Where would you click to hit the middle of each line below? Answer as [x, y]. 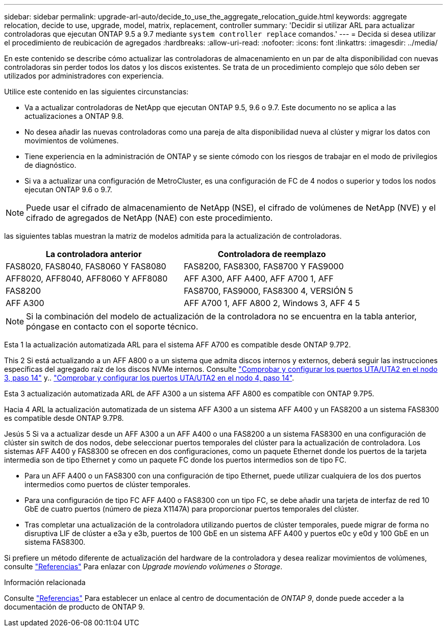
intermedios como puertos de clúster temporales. [108, 484]
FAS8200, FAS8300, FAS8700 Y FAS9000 [264, 266]
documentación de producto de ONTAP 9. [74, 607]
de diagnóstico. [51, 165]
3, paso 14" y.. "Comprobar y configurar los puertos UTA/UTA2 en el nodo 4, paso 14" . [149, 378]
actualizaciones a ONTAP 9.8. [74, 116]
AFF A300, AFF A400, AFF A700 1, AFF [259, 279]
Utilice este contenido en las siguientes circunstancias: [96, 92]
